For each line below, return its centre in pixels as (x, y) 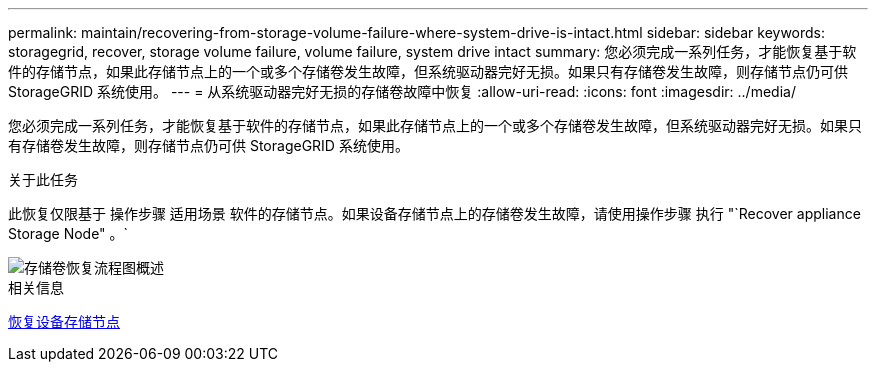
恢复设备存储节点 (64, 321)
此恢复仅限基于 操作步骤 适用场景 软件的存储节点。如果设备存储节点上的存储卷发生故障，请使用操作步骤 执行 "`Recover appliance (434, 213)
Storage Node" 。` (68, 233)
